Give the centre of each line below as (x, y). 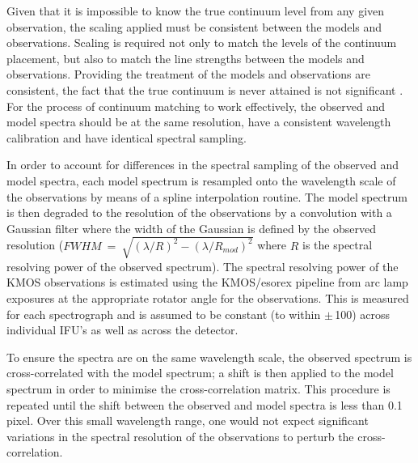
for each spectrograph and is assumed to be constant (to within (164, 314)
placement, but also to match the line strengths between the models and (186, 58)
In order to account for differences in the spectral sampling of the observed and (203, 165)
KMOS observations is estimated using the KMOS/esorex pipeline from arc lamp (207, 282)
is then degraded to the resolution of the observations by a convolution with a (199, 212)
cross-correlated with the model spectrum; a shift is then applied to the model (200, 373)
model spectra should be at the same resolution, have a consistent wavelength (199, 122)
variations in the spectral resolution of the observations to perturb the (180, 436)
